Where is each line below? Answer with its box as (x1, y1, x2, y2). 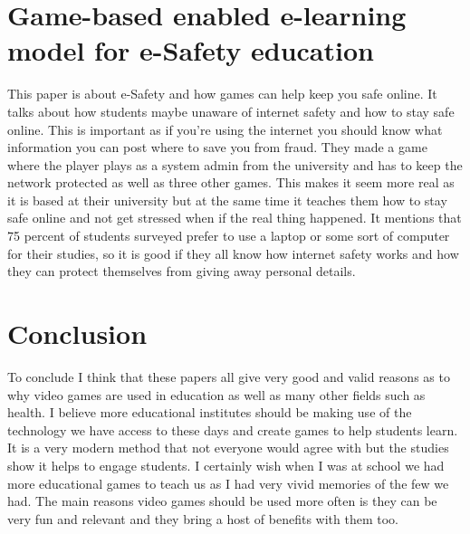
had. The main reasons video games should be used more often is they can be (7, 491, 437, 510)
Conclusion (7, 315, 148, 352)
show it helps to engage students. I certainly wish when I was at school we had (7, 455, 445, 474)
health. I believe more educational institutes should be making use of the (7, 403, 412, 422)
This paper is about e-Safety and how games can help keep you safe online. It (7, 84, 437, 103)
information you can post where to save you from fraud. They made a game (7, 138, 427, 157)
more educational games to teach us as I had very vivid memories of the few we (7, 473, 449, 492)
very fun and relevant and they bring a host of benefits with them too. (7, 509, 398, 528)
